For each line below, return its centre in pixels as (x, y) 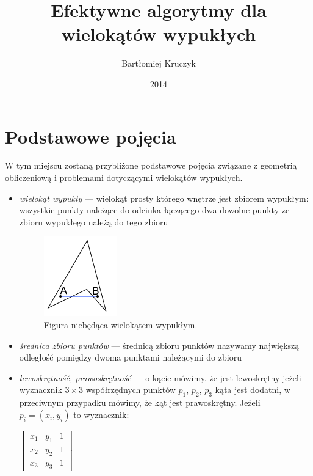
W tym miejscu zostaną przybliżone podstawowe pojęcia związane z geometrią (151, 165)
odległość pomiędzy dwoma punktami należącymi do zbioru (130, 357)
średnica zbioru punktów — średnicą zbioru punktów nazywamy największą (159, 345)
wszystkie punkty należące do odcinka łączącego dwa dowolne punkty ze (154, 210)
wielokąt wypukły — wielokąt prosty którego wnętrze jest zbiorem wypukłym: (164, 198)
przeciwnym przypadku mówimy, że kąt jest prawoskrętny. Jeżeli (140, 402)
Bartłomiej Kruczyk (159, 63)
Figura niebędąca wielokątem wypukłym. (121, 324)
